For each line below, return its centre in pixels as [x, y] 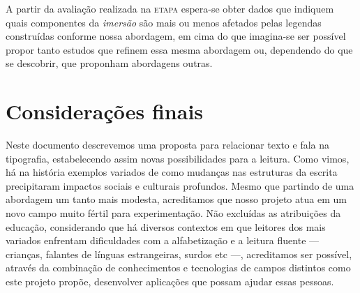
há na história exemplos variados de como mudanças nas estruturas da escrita [172, 172]
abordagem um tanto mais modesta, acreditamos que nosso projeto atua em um [176, 199]
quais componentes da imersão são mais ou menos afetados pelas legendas [164, 22]
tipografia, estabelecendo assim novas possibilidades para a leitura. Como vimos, [178, 158]
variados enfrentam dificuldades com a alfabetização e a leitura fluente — [163, 240]
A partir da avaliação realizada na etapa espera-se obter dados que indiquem [170, 8]
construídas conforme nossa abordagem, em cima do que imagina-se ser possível [176, 36]
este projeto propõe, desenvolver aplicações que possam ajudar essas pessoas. [170, 281]
